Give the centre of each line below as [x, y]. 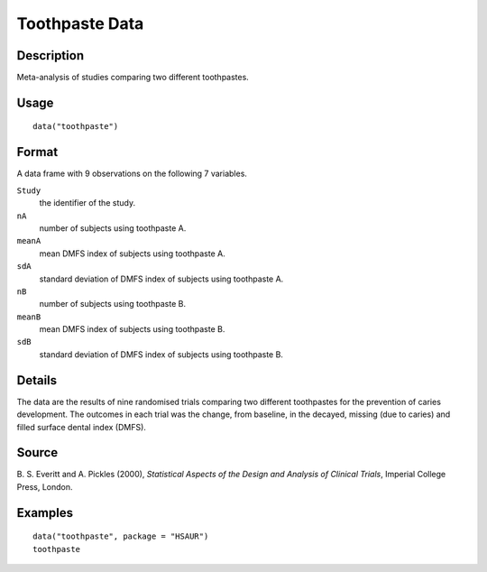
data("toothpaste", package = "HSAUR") [121, 536]
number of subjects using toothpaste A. [113, 228]
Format [37, 152]
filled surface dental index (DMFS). [81, 427]
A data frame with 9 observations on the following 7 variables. [132, 174]
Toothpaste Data [80, 23]
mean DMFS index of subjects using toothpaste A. [132, 254]
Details [37, 380]
